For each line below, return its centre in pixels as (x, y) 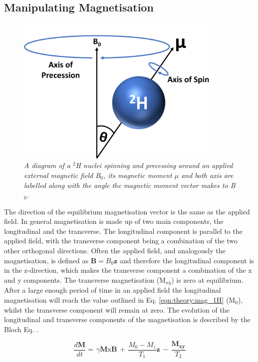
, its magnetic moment (137, 175)
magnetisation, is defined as (46, 260)
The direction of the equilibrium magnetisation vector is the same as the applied (127, 211)
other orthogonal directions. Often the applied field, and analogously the (115, 251)
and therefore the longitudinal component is (187, 260)
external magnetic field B (62, 175)
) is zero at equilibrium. (207, 279)
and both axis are (207, 175)
